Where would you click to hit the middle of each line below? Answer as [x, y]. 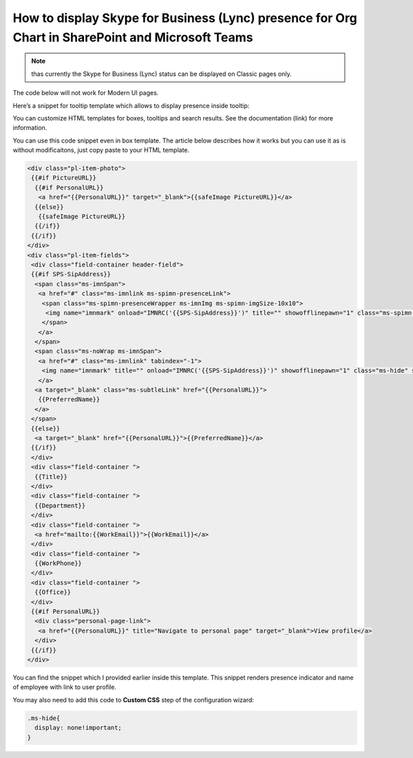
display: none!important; [78, 728]
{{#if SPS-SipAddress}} [71, 274]
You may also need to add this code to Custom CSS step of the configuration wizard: [134, 699]
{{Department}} [60, 505]
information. [30, 128]
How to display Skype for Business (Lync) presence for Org [185, 18]
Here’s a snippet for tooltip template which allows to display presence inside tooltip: [131, 105]
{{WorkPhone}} [59, 564]
